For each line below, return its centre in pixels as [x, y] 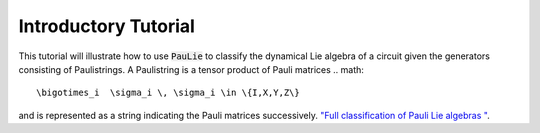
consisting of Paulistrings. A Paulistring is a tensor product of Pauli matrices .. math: [191, 69]
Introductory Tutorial [106, 26]
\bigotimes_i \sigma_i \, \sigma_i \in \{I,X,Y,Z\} [168, 93]
